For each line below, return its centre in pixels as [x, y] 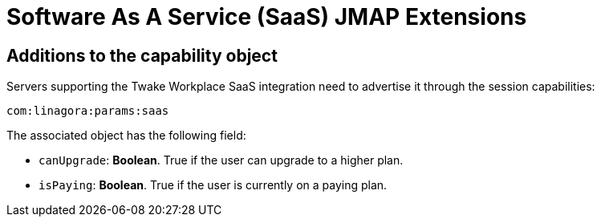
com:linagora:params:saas [88, 111]
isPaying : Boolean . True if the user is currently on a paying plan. [213, 185]
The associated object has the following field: [126, 136]
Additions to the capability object [142, 55]
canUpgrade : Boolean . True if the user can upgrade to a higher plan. [221, 160]
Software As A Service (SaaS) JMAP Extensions [267, 17]
